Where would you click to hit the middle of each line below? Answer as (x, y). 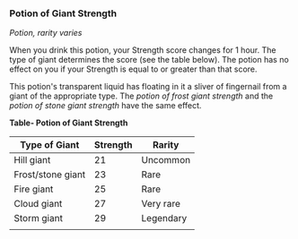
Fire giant (34, 189)
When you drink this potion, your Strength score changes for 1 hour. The (143, 50)
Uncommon (166, 160)
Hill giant (32, 160)
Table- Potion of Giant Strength (69, 123)
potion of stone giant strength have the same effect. (105, 106)
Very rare (161, 204)
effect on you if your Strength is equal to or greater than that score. (133, 69)
